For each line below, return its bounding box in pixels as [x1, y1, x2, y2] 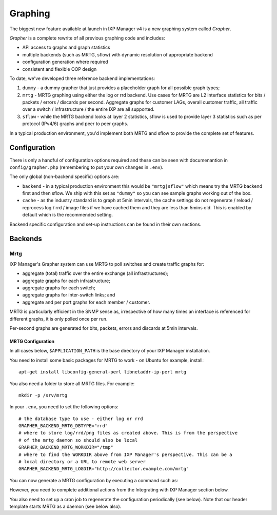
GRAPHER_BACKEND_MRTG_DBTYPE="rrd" [18, 423, 108, 429]
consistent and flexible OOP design [22, 66, 97, 72]
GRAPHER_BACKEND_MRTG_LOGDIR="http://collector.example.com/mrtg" [18, 466, 189, 472]
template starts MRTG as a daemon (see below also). [9, 503, 122, 509]
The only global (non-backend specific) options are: [9, 173, 120, 180]
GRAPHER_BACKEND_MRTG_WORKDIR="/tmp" [18, 444, 114, 450]
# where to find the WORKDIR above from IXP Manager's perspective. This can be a [18, 451, 232, 458]
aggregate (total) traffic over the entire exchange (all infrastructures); [22, 270, 169, 276]
